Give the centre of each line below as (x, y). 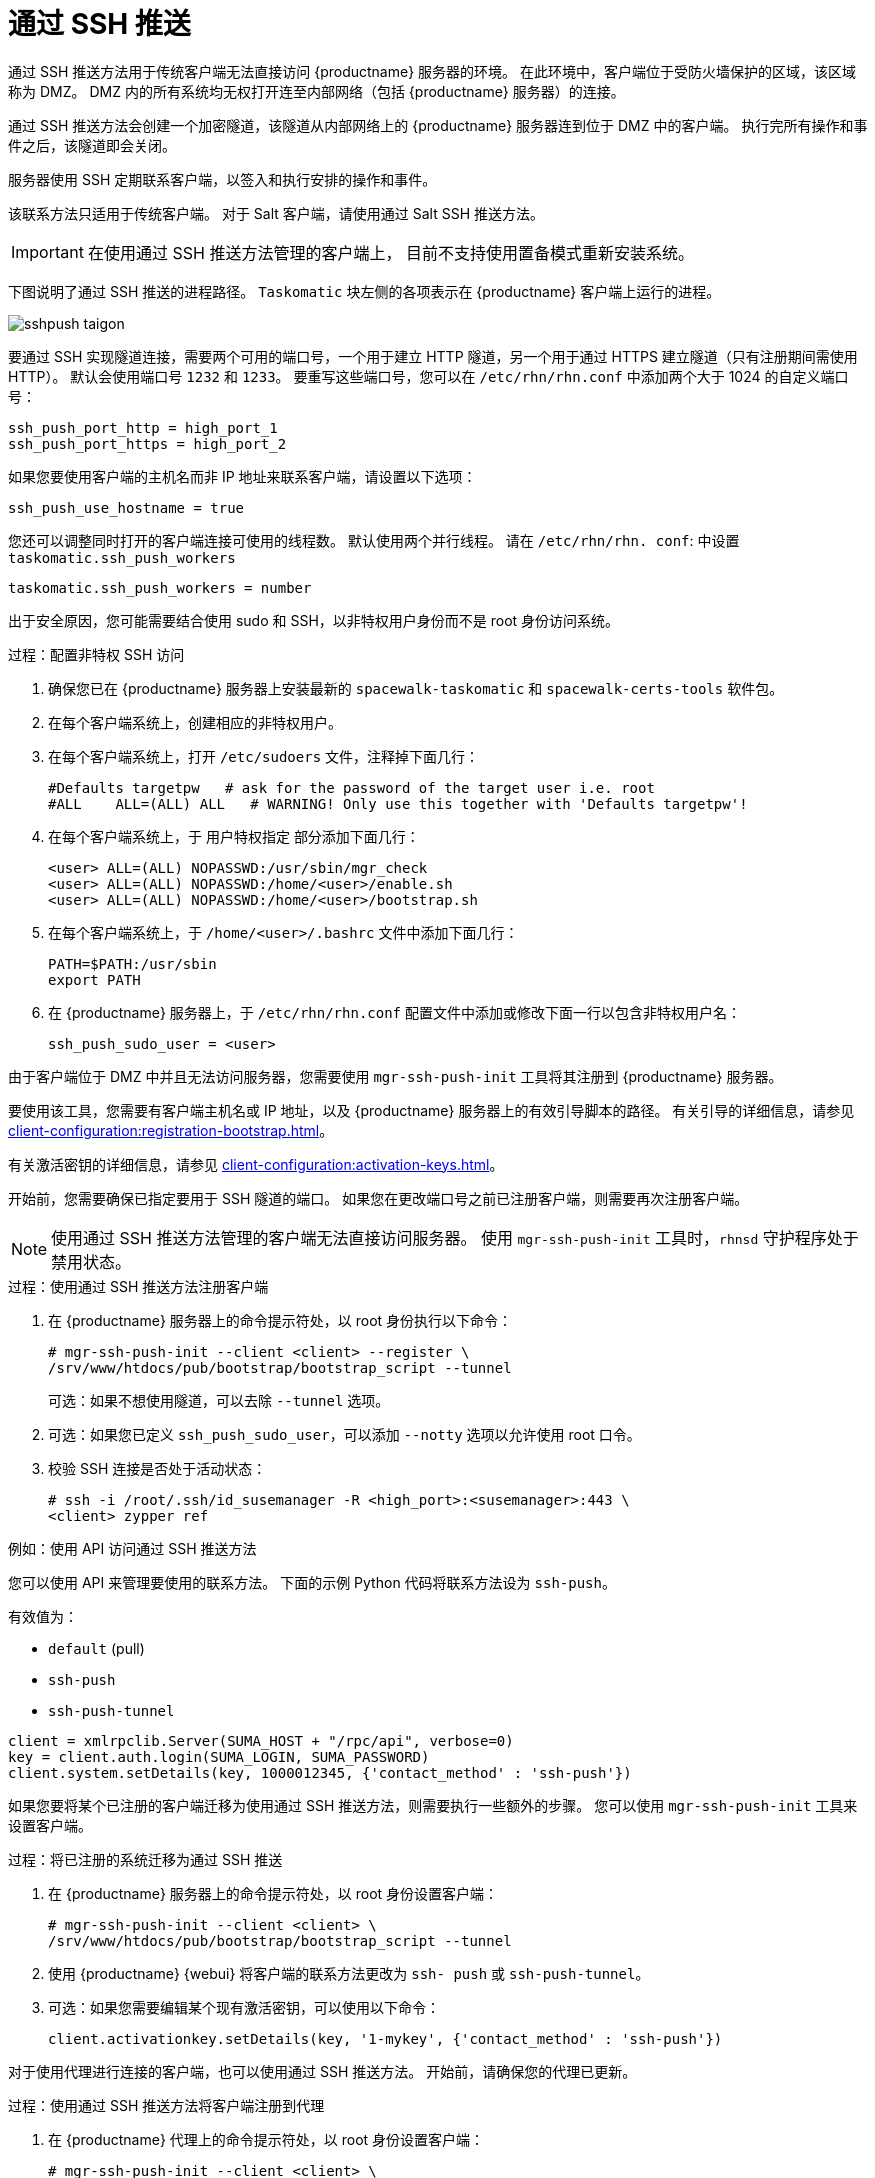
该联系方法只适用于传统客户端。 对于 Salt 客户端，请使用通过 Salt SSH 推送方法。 (276, 213)
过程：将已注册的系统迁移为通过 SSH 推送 (145, 1859)
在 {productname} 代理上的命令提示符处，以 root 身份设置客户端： (266, 2139)
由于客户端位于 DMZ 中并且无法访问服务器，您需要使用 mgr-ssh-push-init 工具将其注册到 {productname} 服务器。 (395, 1076)
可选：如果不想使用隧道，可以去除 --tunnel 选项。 (219, 1400)
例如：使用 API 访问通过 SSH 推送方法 (132, 1548)
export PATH (94, 979)
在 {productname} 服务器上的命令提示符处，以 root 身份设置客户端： (273, 1893)
